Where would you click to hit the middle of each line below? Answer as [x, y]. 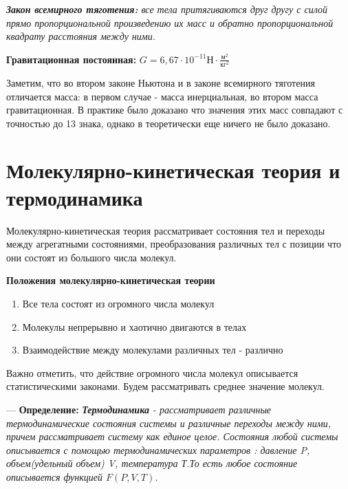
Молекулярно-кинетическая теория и [173, 170]
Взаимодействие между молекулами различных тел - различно [153, 350]
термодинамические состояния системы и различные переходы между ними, [169, 423]
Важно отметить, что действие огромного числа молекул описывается [152, 372]
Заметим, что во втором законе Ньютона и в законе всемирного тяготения [161, 82]
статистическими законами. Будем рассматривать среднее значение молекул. [165, 386]
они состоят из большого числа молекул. [91, 257]
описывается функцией [54, 476]
